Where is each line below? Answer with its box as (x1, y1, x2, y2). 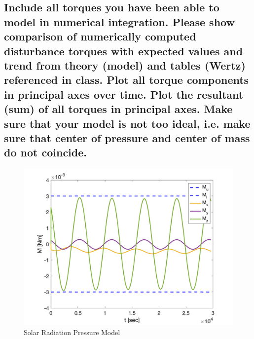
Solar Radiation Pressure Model (24, 327, 120, 337)
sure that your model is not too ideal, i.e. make (4, 115, 251, 131)
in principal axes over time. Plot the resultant (4, 86, 244, 102)
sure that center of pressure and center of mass (4, 130, 250, 145)
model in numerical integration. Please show (4, 14, 235, 29)
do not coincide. (4, 145, 87, 160)
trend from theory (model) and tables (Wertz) (4, 57, 246, 73)
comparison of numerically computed (4, 29, 196, 44)
